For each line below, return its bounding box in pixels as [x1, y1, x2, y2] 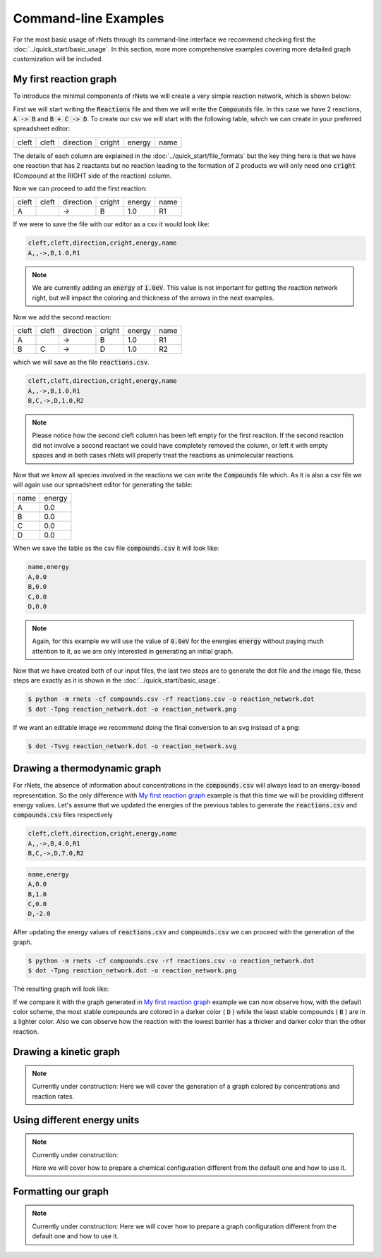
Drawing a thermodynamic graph [13, 762, 162, 775]
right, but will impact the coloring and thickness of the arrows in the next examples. [32, 293, 274, 302]
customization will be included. [13, 55, 104, 63]
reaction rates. [32, 1092, 74, 1100]
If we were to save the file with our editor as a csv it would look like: [13, 220, 210, 228]
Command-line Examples [13, 11, 164, 26]
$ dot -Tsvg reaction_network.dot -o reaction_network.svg [28, 742, 236, 750]
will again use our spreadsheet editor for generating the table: [13, 480, 193, 489]
